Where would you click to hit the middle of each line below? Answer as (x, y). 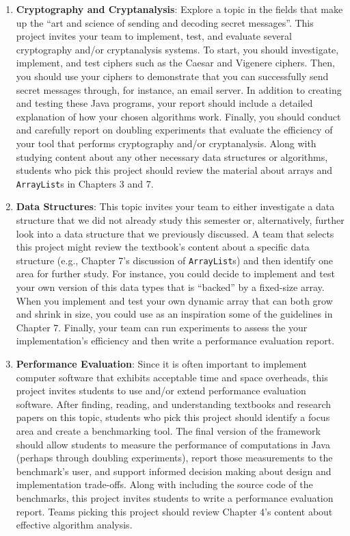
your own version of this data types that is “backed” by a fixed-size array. (170, 287)
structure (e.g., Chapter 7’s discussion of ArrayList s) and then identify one (175, 260)
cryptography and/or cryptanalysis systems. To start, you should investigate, (177, 49)
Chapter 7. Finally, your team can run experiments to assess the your (162, 327)
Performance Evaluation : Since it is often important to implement (162, 363)
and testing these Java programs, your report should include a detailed (164, 103)
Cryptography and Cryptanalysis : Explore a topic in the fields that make (179, 9)
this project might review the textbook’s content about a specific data (163, 247)
